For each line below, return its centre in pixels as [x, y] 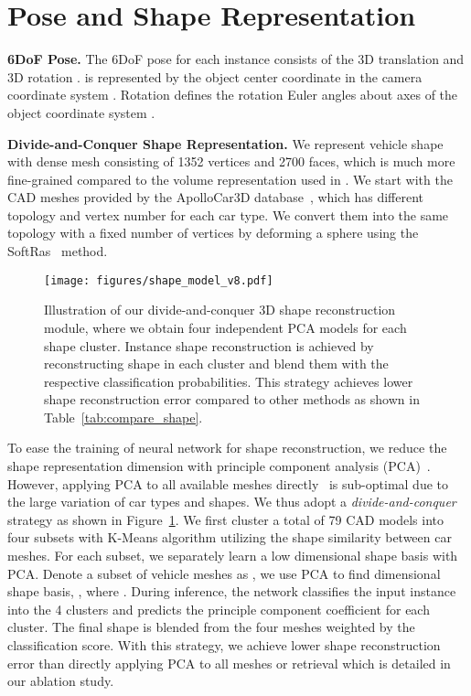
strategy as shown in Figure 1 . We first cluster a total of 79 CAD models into [225, 519]
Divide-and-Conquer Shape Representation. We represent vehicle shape [225, 143]
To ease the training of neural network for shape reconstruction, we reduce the [227, 448]
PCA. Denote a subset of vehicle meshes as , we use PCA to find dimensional [224, 573]
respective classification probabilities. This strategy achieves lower [229, 381]
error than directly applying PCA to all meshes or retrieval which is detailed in [229, 663]
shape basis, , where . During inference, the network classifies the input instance [232, 591]
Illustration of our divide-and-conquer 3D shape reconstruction [220, 310]
